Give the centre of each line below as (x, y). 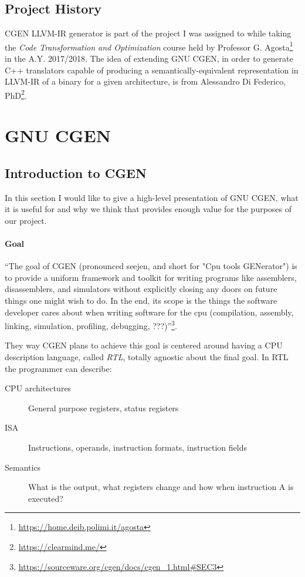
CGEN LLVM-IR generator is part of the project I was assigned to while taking (148, 33)
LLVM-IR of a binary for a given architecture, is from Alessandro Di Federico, (145, 81)
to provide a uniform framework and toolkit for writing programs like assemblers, (151, 277)
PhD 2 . (16, 94)
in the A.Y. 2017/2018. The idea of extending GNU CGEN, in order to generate (149, 58)
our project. (26, 220)
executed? (46, 498)
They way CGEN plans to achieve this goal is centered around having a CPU (144, 345)
